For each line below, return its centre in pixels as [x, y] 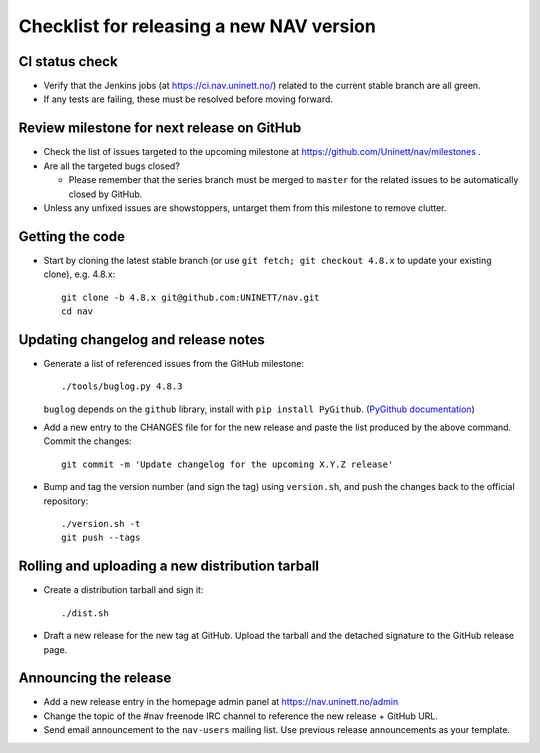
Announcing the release [95, 678]
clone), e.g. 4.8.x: [79, 274]
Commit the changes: [87, 441]
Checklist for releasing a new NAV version [197, 26]
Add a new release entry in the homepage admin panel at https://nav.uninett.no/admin [221, 702]
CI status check [68, 61]
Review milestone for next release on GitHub [160, 128]
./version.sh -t [101, 524]
